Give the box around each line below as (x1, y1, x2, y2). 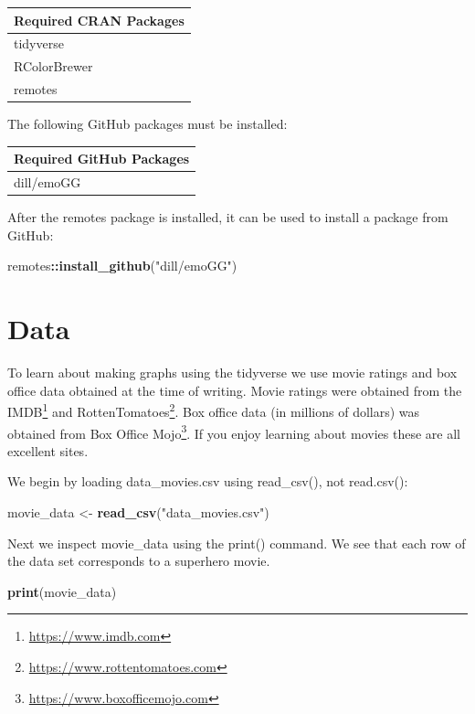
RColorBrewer (14, 57, 93, 76)
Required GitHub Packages (14, 149, 190, 168)
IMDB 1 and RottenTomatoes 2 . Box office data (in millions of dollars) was (7, 400, 420, 421)
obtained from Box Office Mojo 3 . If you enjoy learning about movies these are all (7, 421, 460, 442)
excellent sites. (7, 441, 89, 460)
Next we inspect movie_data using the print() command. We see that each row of (7, 533, 466, 552)
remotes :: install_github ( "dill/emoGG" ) (7, 256, 237, 275)
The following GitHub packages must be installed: (7, 114, 288, 133)
